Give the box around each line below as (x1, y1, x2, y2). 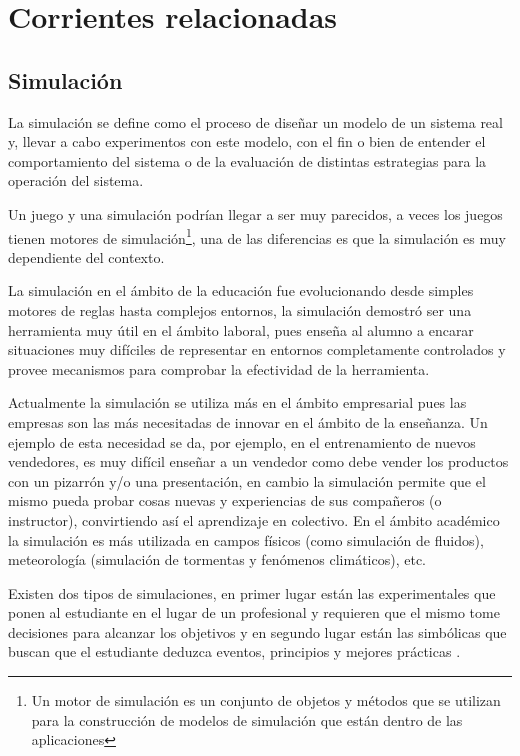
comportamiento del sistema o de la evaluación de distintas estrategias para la (8, 150, 487, 171)
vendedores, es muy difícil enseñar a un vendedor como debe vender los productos (8, 451, 509, 472)
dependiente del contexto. (8, 246, 165, 267)
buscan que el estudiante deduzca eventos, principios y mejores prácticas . (8, 641, 461, 662)
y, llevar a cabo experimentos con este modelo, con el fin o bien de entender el (8, 131, 486, 152)
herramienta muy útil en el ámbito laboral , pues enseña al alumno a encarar (8, 319, 474, 340)
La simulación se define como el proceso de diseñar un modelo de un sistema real (8, 111, 503, 132)
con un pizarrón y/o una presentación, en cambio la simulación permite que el (8, 470, 486, 491)
